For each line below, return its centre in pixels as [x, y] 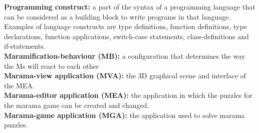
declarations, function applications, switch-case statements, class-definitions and [126, 36]
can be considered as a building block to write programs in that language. [117, 16]
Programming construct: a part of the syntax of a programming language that [130, 7]
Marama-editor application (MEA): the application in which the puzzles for [128, 95]
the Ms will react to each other [52, 65]
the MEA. [19, 85]
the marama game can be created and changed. [77, 105]
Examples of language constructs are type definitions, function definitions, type [125, 26]
